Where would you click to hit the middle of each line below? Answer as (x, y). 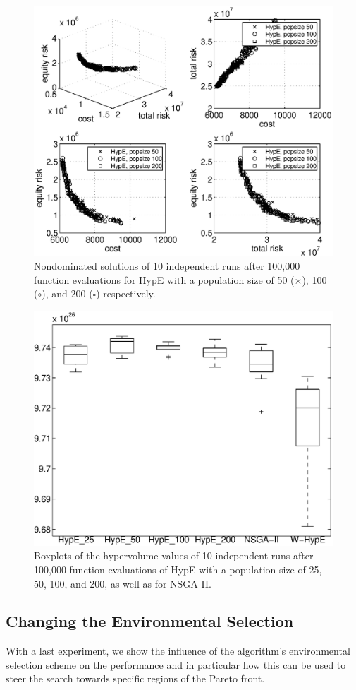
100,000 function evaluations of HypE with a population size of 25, (178, 569)
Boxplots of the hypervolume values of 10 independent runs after (174, 555)
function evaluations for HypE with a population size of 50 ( (164, 279)
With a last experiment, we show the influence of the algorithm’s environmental (178, 651)
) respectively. (126, 293)
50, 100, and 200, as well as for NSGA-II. (123, 583)
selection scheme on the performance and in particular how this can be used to (176, 664)
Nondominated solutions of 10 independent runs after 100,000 (167, 266)
